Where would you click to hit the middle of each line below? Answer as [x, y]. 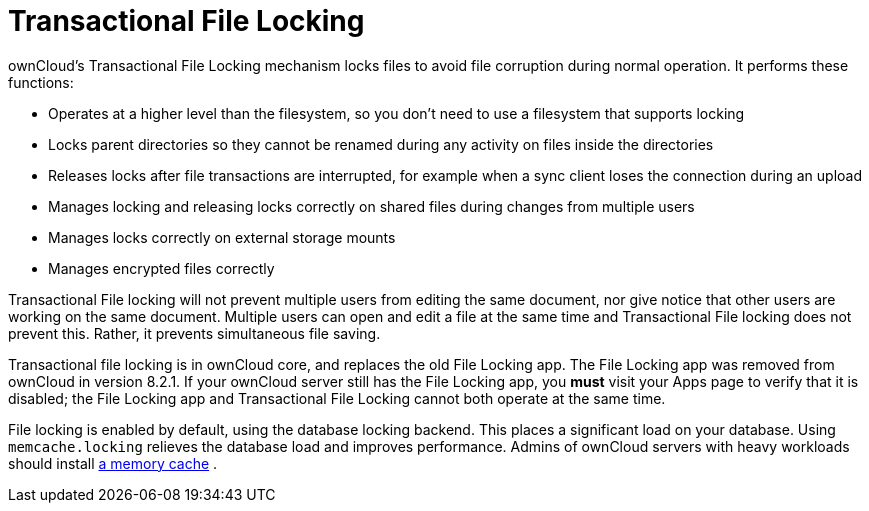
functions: [41, 82]
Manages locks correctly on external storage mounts [222, 237]
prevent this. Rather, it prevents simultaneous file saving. [194, 333]
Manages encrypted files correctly [161, 268]
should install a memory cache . [113, 463]
